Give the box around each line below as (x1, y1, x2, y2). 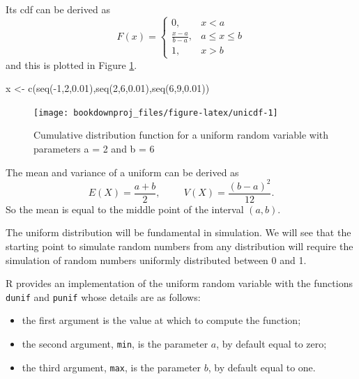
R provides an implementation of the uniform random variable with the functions (6, 276, 353, 291)
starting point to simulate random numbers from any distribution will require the (6, 238, 353, 253)
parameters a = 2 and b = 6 (33, 141, 155, 155)
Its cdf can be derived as (6, 2, 110, 16)
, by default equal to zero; (216, 336, 327, 350)
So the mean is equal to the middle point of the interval (6, 201, 244, 216)
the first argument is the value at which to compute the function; (22, 313, 301, 327)
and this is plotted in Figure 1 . (6, 57, 137, 72)
